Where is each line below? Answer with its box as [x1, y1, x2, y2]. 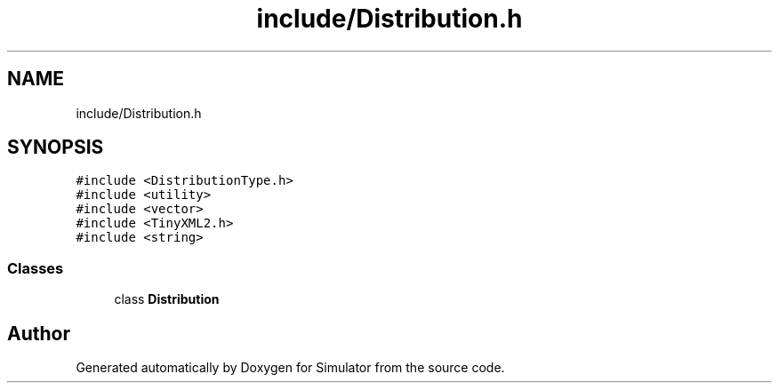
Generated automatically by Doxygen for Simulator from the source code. [76, 360, 505, 376]
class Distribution [114, 291, 220, 307]
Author [7, 322, 70, 345]
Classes [7, 259, 64, 277]
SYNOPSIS [7, 136, 104, 159]
